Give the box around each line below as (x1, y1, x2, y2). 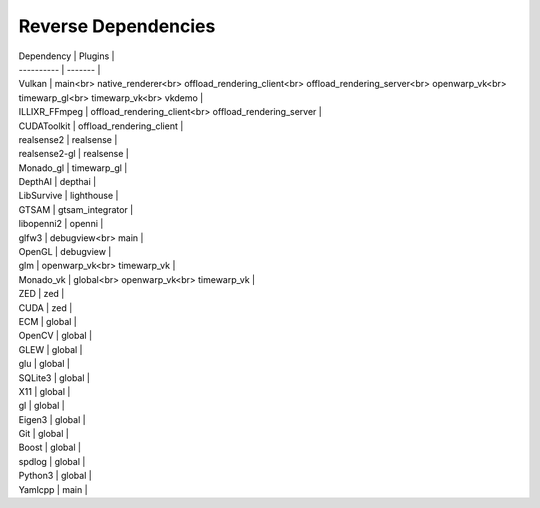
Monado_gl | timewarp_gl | (18, 161, 128, 174)
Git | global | (18, 428, 69, 440)
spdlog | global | (18, 455, 86, 467)
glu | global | (18, 358, 70, 370)
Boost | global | (18, 441, 82, 454)
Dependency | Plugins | (18, 50, 115, 62)
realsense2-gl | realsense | (18, 148, 130, 160)
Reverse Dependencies (18, 15, 216, 37)
